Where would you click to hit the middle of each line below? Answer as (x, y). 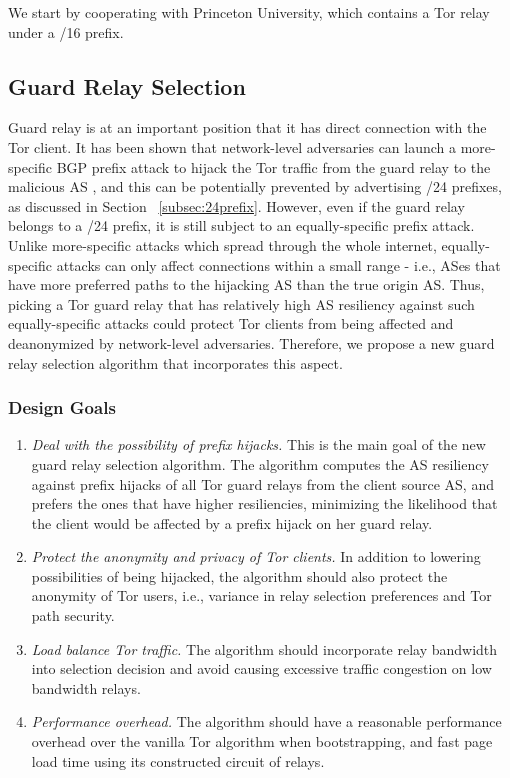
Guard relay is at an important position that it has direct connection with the (247, 127)
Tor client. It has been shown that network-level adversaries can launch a (232, 146)
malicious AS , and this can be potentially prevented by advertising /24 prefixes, (255, 186)
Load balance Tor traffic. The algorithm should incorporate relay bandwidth (264, 648)
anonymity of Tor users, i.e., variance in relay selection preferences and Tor (261, 595)
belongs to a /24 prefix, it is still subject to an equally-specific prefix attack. (241, 225)
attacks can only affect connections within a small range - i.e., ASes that (278, 264)
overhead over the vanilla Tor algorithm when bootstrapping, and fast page (262, 741)
